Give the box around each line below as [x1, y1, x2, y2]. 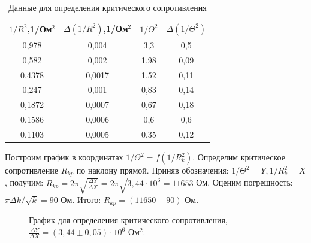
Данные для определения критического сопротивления [8, 1, 207, 13]
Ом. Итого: [61, 193, 101, 205]
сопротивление [5, 164, 58, 176]
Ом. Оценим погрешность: [196, 176, 293, 189]
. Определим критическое [192, 151, 285, 163]
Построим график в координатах [5, 151, 123, 163]
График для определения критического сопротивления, [29, 214, 228, 226]
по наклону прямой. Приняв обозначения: [76, 164, 229, 176]
